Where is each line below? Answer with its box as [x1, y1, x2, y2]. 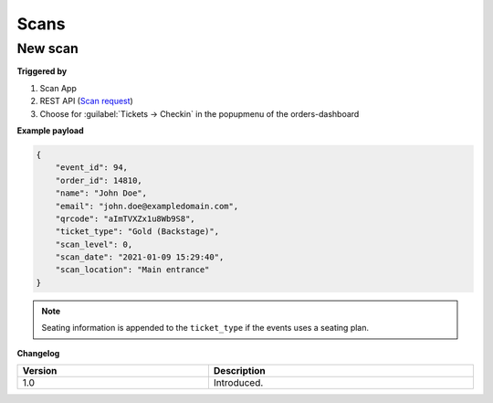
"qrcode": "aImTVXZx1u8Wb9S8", [55, 213, 195, 224]
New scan [16, 40, 79, 57]
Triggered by [16, 66, 68, 77]
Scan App [39, 82, 77, 93]
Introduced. [213, 376, 264, 388]
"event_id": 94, [55, 163, 128, 173]
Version [22, 365, 58, 376]
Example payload [16, 124, 84, 136]
